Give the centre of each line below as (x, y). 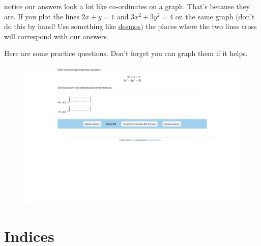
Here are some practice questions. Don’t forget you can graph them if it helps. (126, 53)
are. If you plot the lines (42, 16)
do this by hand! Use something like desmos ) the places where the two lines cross (130, 26)
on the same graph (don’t (215, 16)
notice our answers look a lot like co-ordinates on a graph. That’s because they (127, 6)
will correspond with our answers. (56, 36)
